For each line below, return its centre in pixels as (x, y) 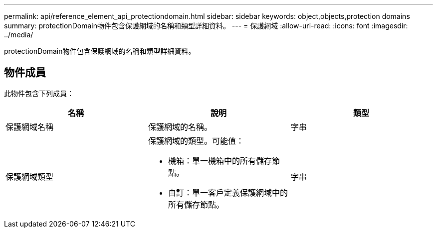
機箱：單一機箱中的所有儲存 (220, 161)
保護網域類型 (30, 176)
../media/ (19, 35)
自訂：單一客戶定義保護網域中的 (228, 192)
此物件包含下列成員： (39, 93)
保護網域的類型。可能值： (196, 141)
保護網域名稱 (30, 127)
